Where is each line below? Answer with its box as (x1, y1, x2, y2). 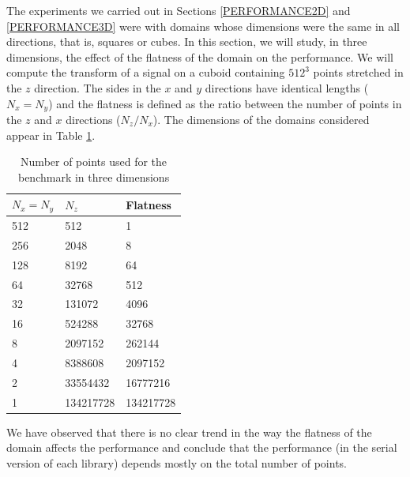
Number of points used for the (21, 153, 167, 170)
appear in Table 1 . (6, 126, 96, 143)
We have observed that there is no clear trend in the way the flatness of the (6, 423, 372, 440)
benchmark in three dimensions (17, 168, 170, 185)
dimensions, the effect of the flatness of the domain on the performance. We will (6, 48, 393, 65)
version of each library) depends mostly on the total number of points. (6, 454, 347, 471)
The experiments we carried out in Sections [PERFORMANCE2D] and (6, 2, 351, 18)
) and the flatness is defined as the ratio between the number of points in (48, 95, 402, 111)
